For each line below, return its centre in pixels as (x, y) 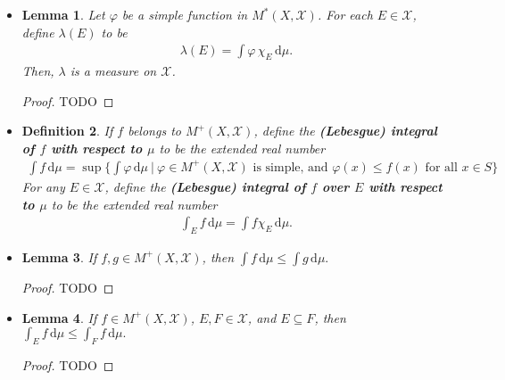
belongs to (154, 131)
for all (441, 167)
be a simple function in (185, 14)
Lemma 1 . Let (63, 14)
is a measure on (113, 71)
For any (43, 186)
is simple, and (290, 167)
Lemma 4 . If (59, 317)
